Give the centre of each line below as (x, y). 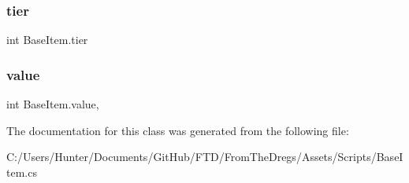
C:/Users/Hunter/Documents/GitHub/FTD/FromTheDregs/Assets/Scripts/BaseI (205, 157)
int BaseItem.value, (53, 104)
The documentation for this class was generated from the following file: (178, 130)
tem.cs (22, 172)
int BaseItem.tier (47, 40)
